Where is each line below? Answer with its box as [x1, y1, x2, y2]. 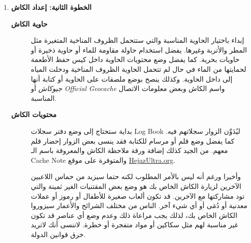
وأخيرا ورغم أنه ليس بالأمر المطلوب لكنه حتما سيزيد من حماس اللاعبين [31, 171, 241, 182]
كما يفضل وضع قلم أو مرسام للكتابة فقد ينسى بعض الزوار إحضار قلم [31, 135, 235, 146]
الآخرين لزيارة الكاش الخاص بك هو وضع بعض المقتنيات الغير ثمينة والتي [31, 181, 242, 191]
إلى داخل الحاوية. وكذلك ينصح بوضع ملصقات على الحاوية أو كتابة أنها [31, 73, 233, 84]
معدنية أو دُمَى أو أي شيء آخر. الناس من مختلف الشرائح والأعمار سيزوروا [31, 200, 248, 211]
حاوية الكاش [11, 18, 48, 29]
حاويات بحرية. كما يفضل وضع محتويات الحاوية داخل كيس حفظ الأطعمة [31, 54, 240, 64]
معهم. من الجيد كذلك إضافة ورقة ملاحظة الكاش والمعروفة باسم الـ [31, 145, 228, 155]
